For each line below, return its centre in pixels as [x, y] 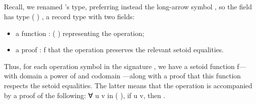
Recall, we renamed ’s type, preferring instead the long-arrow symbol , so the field [128, 7]
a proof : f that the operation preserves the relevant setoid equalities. [120, 50]
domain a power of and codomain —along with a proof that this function [130, 76]
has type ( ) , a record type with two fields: [69, 16]
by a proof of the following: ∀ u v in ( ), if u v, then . [85, 95]
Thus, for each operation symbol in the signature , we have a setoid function [119, 66]
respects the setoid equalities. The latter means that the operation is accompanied [128, 85]
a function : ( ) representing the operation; [80, 33]
